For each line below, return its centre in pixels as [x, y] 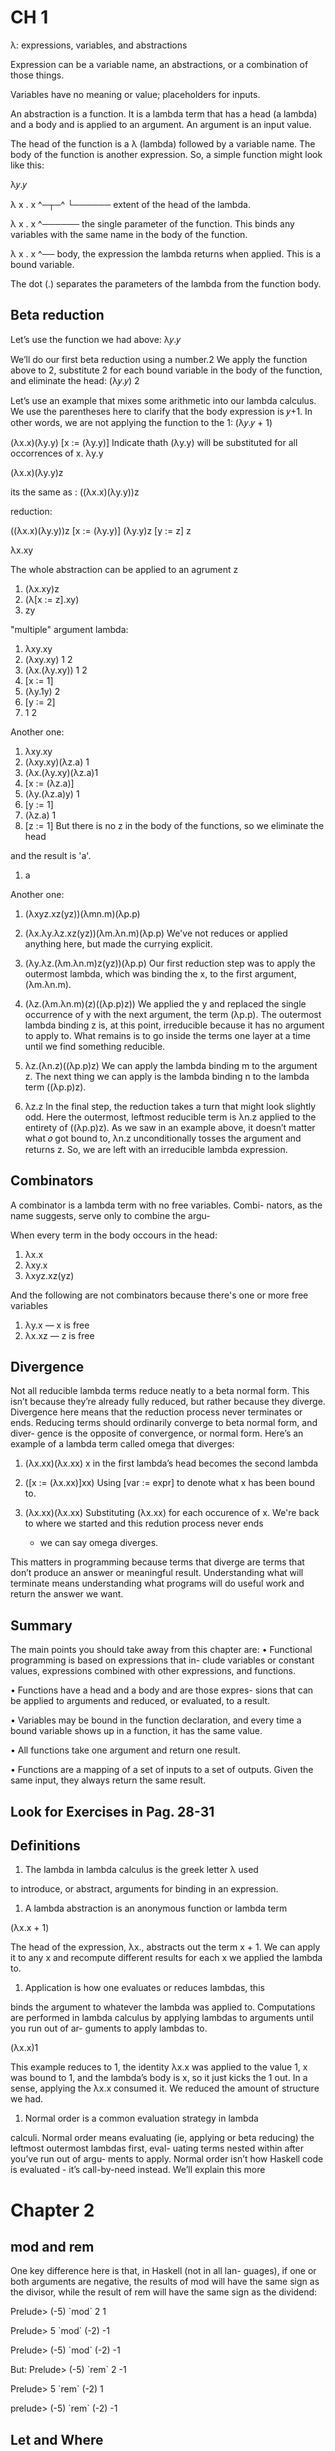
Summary [41, 1625]
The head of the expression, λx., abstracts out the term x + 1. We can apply [165, 1947]
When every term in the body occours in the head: [114, 1235]
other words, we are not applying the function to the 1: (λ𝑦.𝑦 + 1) [141, 422]
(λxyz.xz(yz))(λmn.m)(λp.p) [82, 913]
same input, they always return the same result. [108, 1780]
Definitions [45, 1845]
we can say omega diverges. [99, 1543]
